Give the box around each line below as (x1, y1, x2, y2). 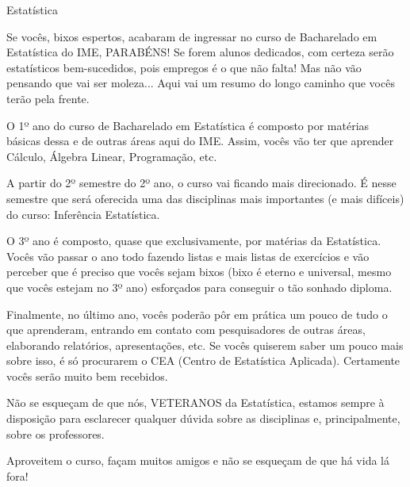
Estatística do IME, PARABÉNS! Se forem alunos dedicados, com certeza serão (6, 44, 394, 60)
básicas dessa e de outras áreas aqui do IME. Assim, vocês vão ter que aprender (6, 132, 394, 149)
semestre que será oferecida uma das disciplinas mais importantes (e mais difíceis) (6, 190, 404, 206)
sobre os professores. (6, 425, 105, 442)
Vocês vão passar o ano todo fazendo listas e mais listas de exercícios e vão (6, 247, 370, 264)
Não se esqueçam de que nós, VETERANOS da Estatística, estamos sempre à (6, 394, 385, 411)
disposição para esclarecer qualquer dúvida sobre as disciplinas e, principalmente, (6, 410, 400, 427)
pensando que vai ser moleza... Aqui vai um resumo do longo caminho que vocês (6, 75, 395, 91)
